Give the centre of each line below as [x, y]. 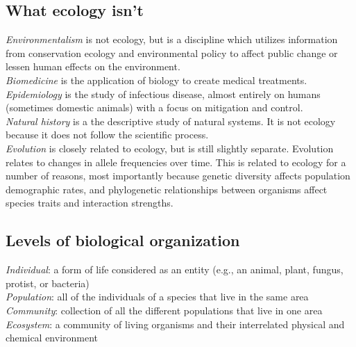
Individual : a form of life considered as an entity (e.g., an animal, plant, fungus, [175, 269]
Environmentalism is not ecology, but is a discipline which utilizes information [172, 39]
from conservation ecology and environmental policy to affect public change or [172, 53]
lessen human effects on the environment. [93, 66]
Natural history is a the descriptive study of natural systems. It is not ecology [171, 121]
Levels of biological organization [123, 240]
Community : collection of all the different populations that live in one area [164, 310]
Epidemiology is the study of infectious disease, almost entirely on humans [163, 94]
